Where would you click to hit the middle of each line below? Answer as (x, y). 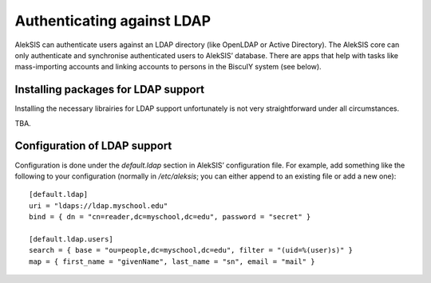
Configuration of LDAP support (93, 146)
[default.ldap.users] (71, 239)
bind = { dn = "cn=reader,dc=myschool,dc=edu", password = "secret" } (170, 217)
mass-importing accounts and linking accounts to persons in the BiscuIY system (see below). (168, 67)
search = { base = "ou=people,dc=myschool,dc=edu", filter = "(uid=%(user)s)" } (191, 250)
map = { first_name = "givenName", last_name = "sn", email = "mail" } (172, 261)
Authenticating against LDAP (113, 21)
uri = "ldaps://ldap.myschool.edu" (99, 206)
